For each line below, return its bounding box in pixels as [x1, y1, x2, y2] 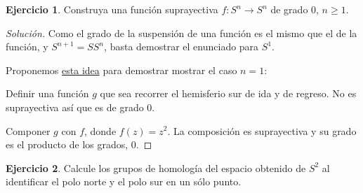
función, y [6, 39, 48, 54]
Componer [6, 123, 51, 138]
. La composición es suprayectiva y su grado [167, 123, 357, 138]
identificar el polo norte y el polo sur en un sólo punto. [6, 174, 242, 189]
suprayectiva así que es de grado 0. [6, 99, 155, 114]
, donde [84, 123, 117, 138]
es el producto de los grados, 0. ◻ [6, 137, 152, 152]
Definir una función [6, 86, 89, 101]
